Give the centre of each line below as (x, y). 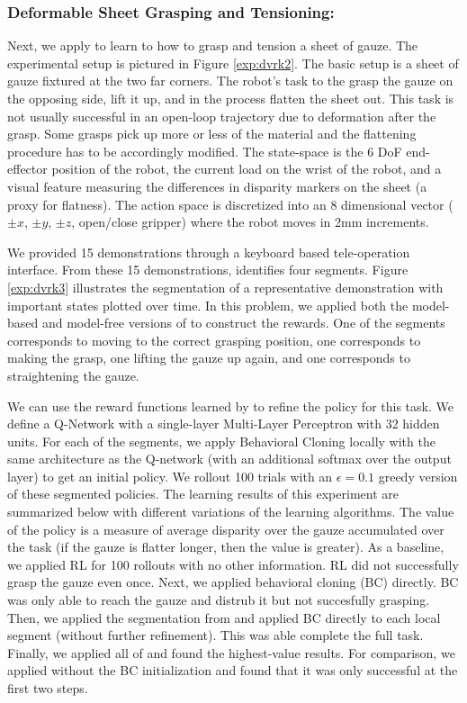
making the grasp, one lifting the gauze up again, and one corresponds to (209, 358)
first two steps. (48, 688)
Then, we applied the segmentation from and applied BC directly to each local (224, 617)
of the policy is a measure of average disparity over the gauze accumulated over (226, 529)
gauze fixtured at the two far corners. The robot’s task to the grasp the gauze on (230, 81)
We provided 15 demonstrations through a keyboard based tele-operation (209, 252)
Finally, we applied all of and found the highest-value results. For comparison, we (231, 652)
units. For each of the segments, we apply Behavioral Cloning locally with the (221, 441)
